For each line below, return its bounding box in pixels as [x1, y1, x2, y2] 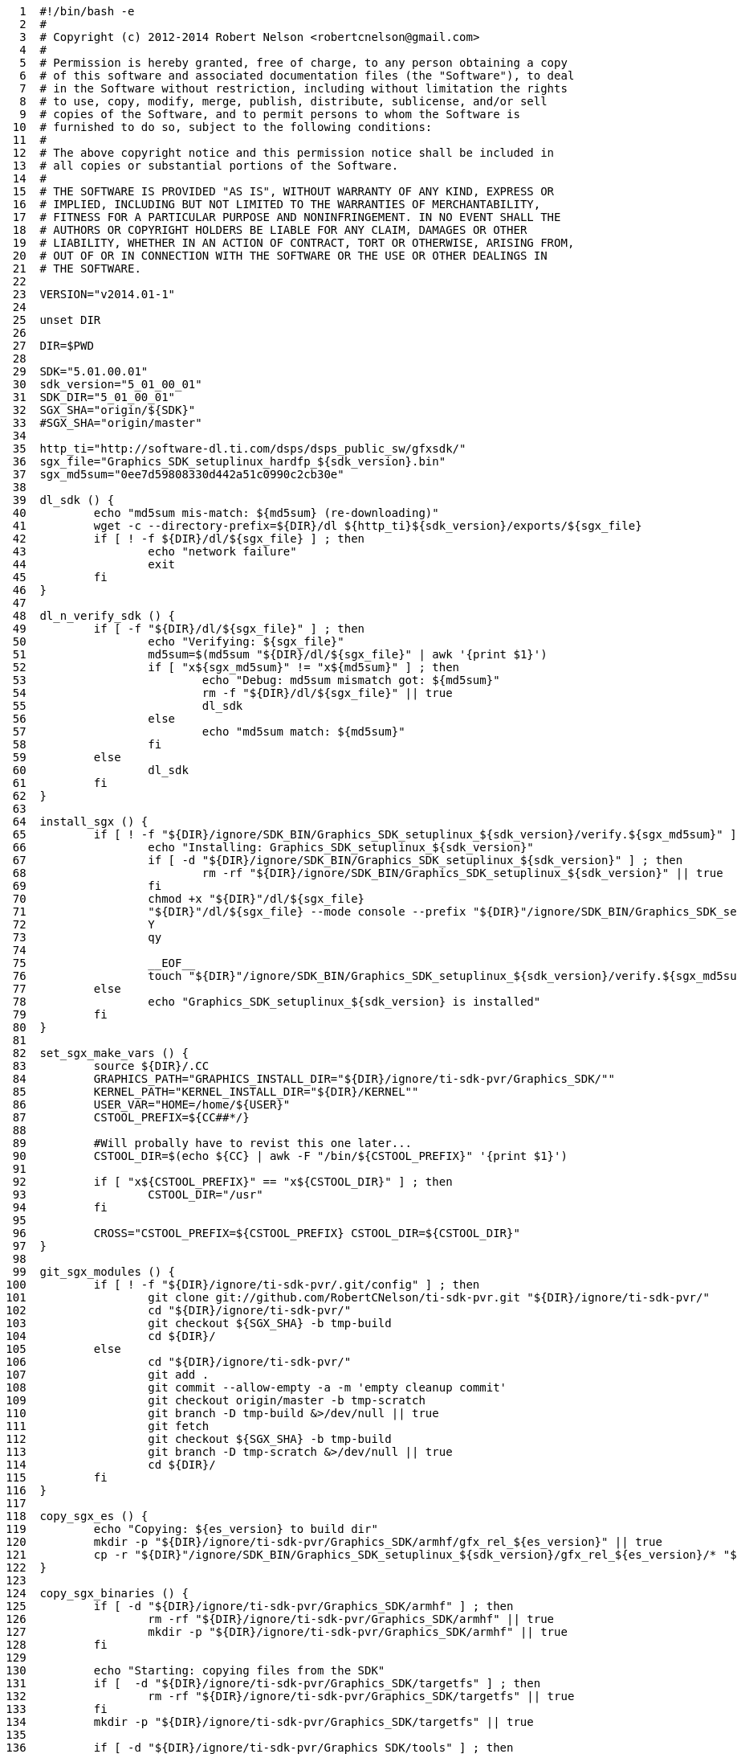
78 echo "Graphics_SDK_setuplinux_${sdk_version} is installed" [12, 995, 541, 1008]
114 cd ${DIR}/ [6, 1458, 216, 1471]
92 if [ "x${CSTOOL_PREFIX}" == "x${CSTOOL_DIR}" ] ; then [12, 1175, 453, 1188]
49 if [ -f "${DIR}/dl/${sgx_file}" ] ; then [12, 622, 365, 635]
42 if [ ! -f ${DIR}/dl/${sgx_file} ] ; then [12, 532, 365, 545]
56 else [12, 712, 176, 725]
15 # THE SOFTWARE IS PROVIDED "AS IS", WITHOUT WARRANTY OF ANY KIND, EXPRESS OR [12, 185, 555, 198]
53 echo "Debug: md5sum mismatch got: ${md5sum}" [12, 674, 500, 686]
